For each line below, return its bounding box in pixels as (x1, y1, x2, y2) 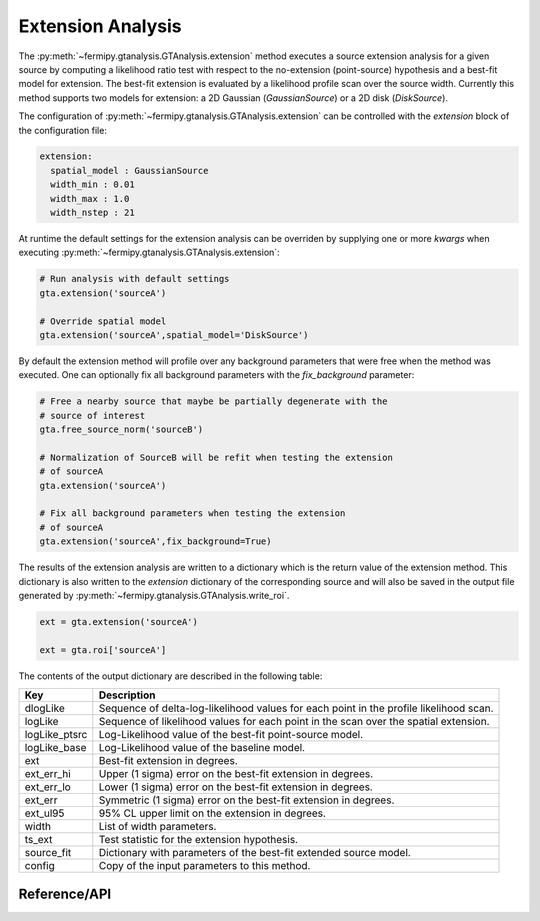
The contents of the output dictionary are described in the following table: (18, 670, 323, 682)
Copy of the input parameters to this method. (98, 859, 311, 873)
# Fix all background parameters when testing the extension (39, 508, 346, 519)
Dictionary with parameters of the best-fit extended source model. (98, 846, 412, 860)
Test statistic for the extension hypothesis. (98, 833, 299, 847)
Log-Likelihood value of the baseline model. (98, 741, 305, 755)
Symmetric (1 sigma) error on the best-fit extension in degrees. (98, 793, 395, 807)
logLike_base (24, 741, 87, 755)
